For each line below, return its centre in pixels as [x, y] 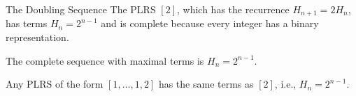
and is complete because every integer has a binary [210, 23]
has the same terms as [206, 84]
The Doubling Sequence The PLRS [81, 9]
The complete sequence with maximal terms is [105, 60]
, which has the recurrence [233, 9]
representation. [37, 37]
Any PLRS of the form [55, 84]
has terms [27, 23]
